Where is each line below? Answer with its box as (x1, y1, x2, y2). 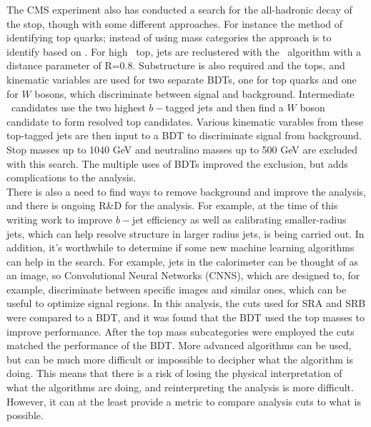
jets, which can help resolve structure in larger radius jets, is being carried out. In (6, 226, 365, 241)
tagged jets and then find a (165, 100, 284, 115)
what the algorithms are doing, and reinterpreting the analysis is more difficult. (6, 380, 354, 395)
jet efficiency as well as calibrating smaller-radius (132, 211, 347, 226)
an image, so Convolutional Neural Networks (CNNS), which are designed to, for (6, 268, 360, 283)
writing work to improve (6, 211, 113, 226)
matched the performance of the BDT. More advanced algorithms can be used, (6, 338, 352, 353)
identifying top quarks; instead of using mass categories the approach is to (6, 30, 332, 45)
